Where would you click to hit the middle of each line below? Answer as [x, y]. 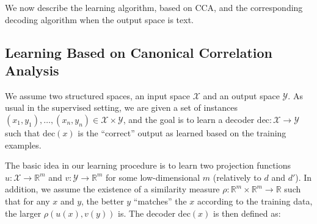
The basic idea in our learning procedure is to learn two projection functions [148, 165]
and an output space [241, 95]
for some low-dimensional [153, 177]
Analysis [32, 70]
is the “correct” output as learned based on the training [182, 132]
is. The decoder [147, 213]
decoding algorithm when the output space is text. [99, 19]
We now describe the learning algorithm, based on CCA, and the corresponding [154, 7]
